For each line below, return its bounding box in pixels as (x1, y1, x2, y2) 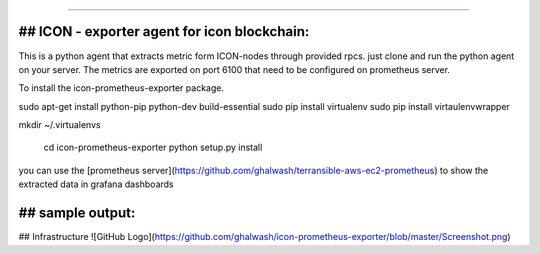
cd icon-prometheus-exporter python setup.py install (43, 141, 263, 154)
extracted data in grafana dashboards (18, 178, 174, 190)
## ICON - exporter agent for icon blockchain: (18, 23, 310, 40)
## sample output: (18, 205, 136, 222)
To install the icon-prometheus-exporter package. (18, 82, 225, 94)
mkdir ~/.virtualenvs (18, 119, 101, 131)
